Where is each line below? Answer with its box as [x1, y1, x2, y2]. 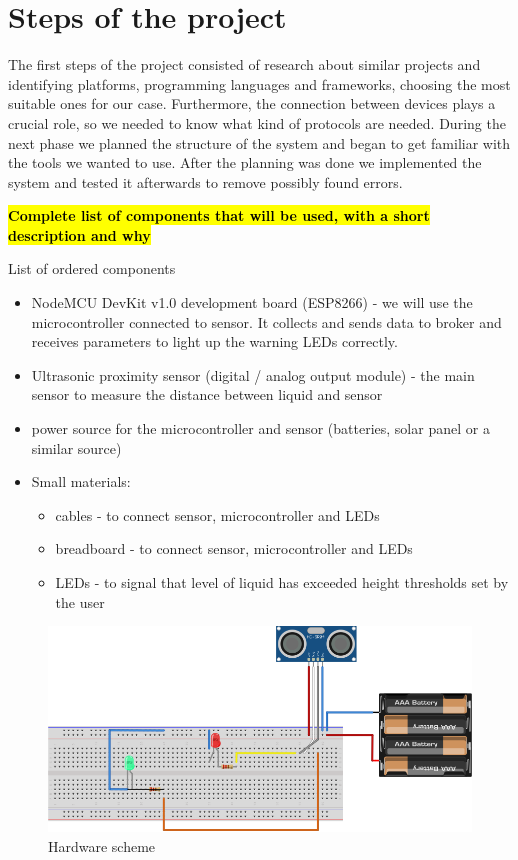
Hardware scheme [48, 835, 156, 856]
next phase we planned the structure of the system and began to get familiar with [8, 132, 511, 153]
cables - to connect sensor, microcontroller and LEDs [55, 504, 380, 525]
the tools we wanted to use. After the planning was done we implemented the [8, 152, 482, 173]
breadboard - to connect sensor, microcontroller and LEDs [55, 538, 413, 559]
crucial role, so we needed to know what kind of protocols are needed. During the [8, 112, 506, 133]
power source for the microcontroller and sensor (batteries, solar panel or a [31, 418, 490, 439]
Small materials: [31, 471, 131, 492]
